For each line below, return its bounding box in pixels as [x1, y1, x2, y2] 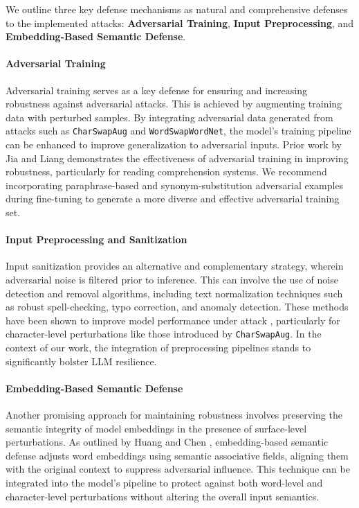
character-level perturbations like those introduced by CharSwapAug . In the [6, 326, 322, 341]
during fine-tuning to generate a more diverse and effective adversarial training [6, 191, 340, 206]
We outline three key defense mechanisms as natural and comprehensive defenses [6, 2, 348, 16]
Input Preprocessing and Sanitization [6, 232, 187, 247]
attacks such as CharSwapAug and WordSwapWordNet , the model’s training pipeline [6, 123, 351, 138]
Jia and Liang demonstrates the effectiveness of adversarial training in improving [6, 150, 349, 165]
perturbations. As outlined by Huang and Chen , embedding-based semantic [6, 435, 329, 449]
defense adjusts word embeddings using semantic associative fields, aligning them [6, 448, 349, 462]
